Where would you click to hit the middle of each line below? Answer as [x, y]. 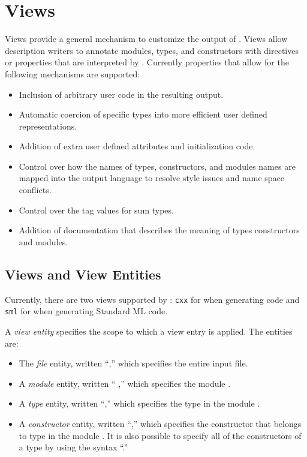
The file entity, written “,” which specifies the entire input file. [133, 363]
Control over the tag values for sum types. [96, 210]
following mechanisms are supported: [73, 73]
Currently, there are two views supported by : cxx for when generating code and [152, 299]
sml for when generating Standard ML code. [86, 311]
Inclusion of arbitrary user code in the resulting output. [121, 94]
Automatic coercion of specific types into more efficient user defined [143, 114]
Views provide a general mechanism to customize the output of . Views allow [146, 39]
